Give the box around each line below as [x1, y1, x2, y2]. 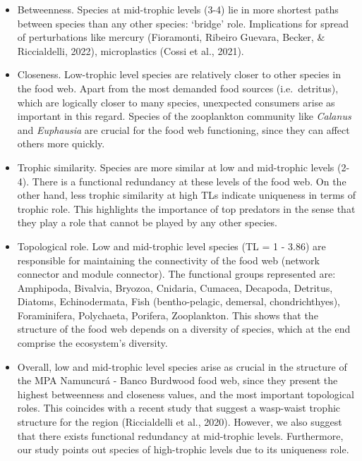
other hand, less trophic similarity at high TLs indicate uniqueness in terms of [17, 188, 356, 202]
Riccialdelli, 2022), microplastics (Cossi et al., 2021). [17, 43, 244, 58]
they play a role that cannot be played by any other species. [17, 215, 277, 230]
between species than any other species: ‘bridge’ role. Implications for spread [17, 16, 349, 30]
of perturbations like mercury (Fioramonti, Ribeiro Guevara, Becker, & [17, 30, 325, 44]
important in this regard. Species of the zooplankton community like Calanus [17, 109, 351, 123]
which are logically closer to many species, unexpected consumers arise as [17, 94, 335, 109]
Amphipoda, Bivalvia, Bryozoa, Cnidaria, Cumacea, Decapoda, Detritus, [17, 280, 333, 295]
